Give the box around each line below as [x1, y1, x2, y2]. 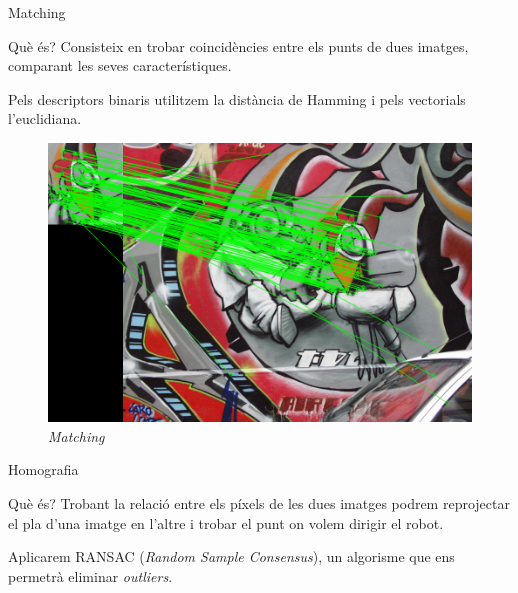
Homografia [8, 459, 79, 480]
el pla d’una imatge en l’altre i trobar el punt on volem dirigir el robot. [8, 512, 444, 533]
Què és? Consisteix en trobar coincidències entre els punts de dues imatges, [8, 35, 469, 56]
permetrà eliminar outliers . [8, 565, 173, 586]
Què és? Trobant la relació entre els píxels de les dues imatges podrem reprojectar [8, 492, 510, 513]
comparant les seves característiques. [8, 55, 232, 76]
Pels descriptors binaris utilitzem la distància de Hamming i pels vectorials [8, 88, 466, 109]
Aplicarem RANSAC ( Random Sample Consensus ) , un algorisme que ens [8, 546, 455, 567]
